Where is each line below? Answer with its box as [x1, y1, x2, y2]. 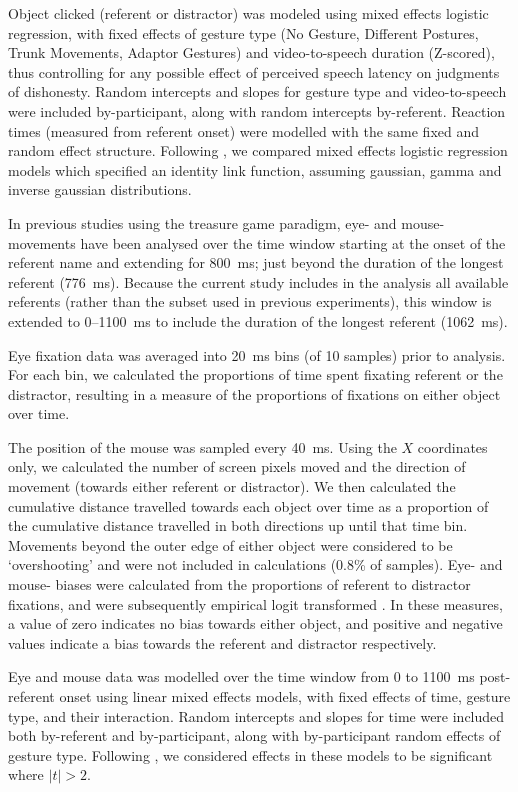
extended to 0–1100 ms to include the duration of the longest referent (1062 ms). [8, 310, 508, 331]
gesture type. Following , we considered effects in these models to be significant [8, 744, 493, 765]
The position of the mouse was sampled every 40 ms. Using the [8, 436, 397, 457]
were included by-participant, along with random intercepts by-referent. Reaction [8, 100, 506, 121]
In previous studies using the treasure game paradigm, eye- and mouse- [8, 212, 445, 233]
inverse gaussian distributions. [8, 179, 192, 200]
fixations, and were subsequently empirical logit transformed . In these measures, [8, 593, 503, 614]
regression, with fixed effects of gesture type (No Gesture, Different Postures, [8, 22, 479, 43]
